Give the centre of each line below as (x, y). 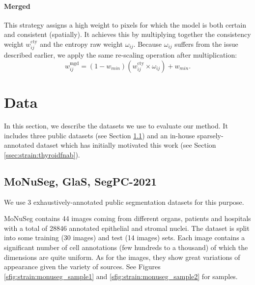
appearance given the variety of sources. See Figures (82, 267)
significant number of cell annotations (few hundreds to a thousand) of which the (126, 247)
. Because (148, 44)
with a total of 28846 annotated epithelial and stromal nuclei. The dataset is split (127, 228)
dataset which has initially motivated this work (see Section (126, 145)
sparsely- (210, 135)
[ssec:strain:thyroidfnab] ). (42, 154)
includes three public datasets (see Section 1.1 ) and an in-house (99, 135)
